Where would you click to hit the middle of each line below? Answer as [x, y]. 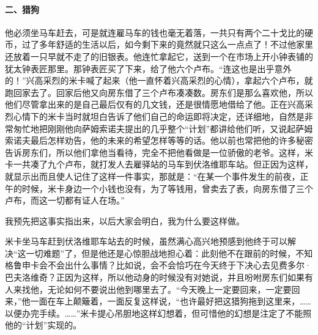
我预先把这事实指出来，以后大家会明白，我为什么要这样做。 [125, 220]
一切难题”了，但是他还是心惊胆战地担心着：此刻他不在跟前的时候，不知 [169, 253]
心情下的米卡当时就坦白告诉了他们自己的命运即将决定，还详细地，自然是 [159, 116]
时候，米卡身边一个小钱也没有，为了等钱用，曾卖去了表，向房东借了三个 [167, 188]
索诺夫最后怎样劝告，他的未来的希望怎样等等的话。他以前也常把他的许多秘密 [159, 140]
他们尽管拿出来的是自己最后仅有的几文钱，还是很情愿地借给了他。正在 [146, 104]
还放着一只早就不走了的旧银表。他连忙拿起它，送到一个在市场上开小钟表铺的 [159, 56]
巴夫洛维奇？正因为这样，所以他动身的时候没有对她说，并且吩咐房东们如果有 [159, 277]
